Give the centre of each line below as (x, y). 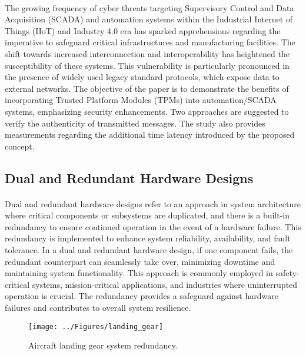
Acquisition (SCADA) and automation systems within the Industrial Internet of (149, 19)
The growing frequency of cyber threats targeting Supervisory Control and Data (149, 7)
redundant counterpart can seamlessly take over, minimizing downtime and (140, 261)
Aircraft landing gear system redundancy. (103, 345)
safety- (287, 273)
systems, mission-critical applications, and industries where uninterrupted (165, 284)
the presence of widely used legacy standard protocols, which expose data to (142, 77)
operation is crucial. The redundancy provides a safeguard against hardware (142, 296)
